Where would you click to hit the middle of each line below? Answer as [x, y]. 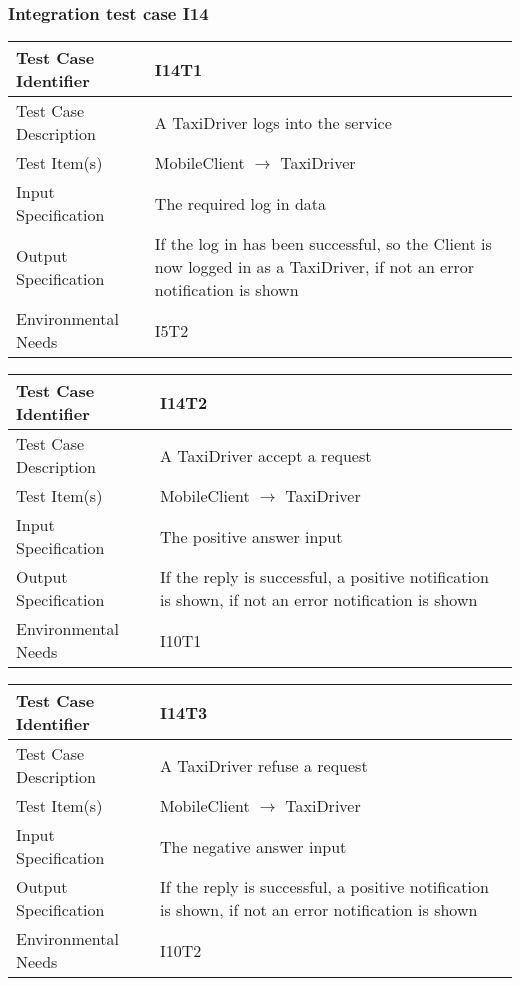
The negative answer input [253, 846]
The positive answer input [251, 536]
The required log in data [240, 203]
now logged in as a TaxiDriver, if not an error [314, 267]
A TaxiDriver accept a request [265, 455]
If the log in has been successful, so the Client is [323, 244]
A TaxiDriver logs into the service [273, 122]
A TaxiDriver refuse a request [263, 765]
